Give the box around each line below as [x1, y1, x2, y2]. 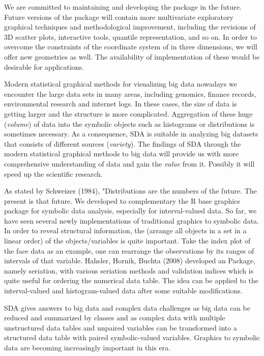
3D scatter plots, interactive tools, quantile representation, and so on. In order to [4, 31, 257, 42]
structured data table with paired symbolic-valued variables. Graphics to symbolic [4, 332, 260, 343]
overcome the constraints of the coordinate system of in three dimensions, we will [4, 41, 257, 52]
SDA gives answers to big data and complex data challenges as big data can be [4, 302, 250, 313]
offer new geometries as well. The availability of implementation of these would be [4, 51, 260, 62]
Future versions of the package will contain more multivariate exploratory [4, 11, 233, 22]
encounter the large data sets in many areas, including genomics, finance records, [4, 88, 256, 99]
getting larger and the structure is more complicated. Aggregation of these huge [4, 108, 253, 119]
